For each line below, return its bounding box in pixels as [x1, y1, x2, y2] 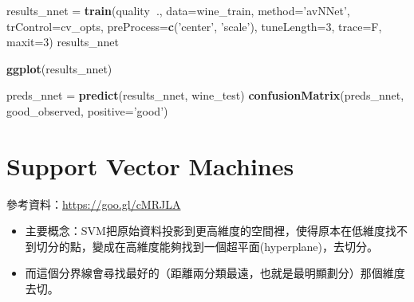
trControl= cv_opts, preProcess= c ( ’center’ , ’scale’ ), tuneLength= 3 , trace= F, [6, 18, 382, 34]
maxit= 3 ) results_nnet [6, 33, 119, 50]
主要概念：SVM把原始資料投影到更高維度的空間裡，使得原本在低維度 [25, 222, 385, 239]
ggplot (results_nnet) [6, 60, 112, 76]
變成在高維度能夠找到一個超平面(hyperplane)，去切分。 [92, 237, 379, 254]
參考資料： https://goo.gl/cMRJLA [6, 195, 181, 212]
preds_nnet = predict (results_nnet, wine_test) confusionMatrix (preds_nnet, [6, 87, 404, 104]
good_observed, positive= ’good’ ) [6, 102, 168, 119]
